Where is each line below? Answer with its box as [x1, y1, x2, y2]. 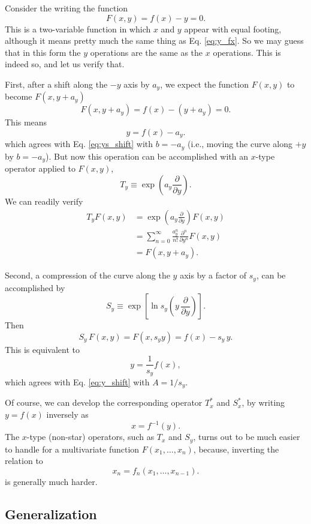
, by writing [241, 396, 285, 409]
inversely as [46, 408, 89, 421]
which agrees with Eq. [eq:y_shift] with [5, 375, 150, 388]
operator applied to [5, 162, 76, 175]
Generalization [5, 504, 97, 523]
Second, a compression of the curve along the [5, 269, 170, 282]
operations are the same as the [90, 46, 203, 58]
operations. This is [213, 46, 281, 58]
